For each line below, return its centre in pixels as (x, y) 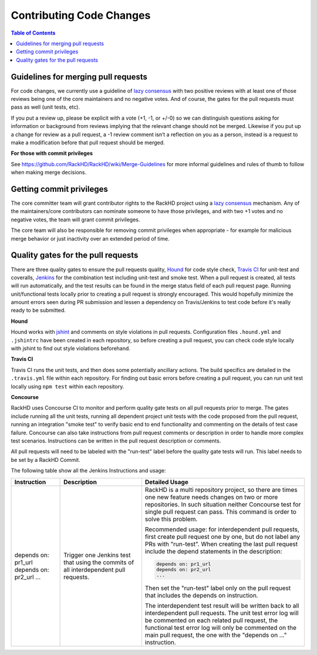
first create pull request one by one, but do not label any (222, 536)
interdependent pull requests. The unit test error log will (222, 613)
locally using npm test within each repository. (68, 386)
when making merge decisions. (49, 173)
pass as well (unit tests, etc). (45, 107)
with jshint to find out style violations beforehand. (70, 349)
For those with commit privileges (52, 153)
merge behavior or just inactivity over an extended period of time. (90, 238)
